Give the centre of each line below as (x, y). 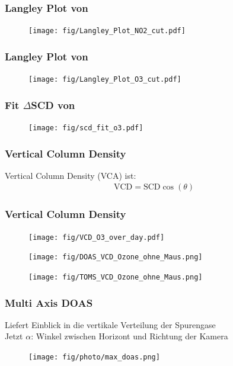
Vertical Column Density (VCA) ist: (71, 175)
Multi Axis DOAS (49, 302)
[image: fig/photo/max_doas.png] (94, 357)
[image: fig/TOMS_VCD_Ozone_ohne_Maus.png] (116, 277)
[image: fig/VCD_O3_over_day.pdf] (97, 237)
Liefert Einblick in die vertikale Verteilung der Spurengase (110, 324)
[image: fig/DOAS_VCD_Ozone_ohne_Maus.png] (116, 257)
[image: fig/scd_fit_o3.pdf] (86, 128)
